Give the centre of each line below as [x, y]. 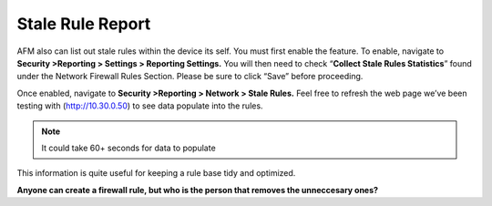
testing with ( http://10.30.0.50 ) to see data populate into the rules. [140, 106]
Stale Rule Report [84, 24]
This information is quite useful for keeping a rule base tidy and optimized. [156, 173]
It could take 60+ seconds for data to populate [128, 148]
